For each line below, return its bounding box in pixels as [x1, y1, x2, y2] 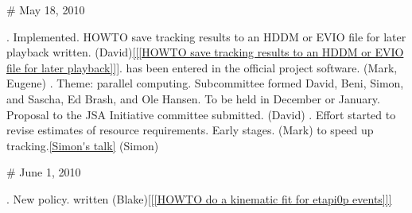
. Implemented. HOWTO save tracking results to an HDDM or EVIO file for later [6, 28, 406, 45]
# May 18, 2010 [6, 2, 85, 17]
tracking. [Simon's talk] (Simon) [6, 137, 159, 153]
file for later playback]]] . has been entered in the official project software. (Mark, [6, 59, 398, 76]
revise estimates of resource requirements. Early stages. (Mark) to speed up [6, 122, 374, 138]
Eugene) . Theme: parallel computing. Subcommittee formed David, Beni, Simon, [6, 75, 404, 91]
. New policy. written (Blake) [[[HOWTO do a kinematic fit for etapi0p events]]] [6, 190, 392, 207]
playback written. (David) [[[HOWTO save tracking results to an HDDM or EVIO [6, 44, 404, 60]
